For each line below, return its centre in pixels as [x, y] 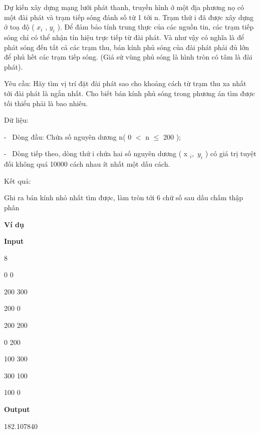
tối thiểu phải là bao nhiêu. [46, 103]
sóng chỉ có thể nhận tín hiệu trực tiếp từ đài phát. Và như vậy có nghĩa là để [124, 37]
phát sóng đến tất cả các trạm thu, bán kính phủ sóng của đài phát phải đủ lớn [127, 47]
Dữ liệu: [16, 120]
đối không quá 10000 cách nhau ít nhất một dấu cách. [87, 164]
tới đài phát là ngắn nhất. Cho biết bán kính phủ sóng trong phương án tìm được [129, 93]
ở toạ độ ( [19, 27]
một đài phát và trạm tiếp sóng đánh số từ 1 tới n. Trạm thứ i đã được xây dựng [129, 17]
